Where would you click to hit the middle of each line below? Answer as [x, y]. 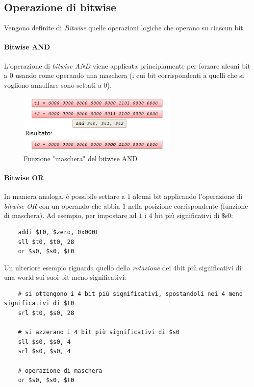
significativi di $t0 [39, 303]
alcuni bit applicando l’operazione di [188, 196]
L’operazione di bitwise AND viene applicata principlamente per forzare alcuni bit [127, 65]
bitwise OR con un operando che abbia [62, 206]
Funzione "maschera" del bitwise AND [81, 158]
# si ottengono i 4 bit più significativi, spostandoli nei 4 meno [130, 294]
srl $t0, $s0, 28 [46, 313]
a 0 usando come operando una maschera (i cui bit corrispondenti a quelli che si [124, 75]
